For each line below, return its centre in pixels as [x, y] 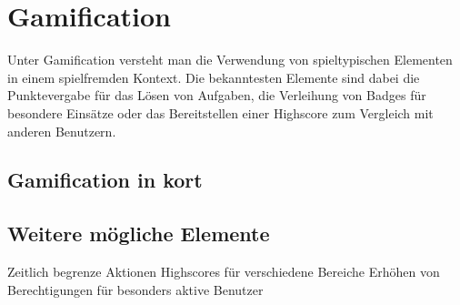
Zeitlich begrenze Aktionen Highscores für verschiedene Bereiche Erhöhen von [224, 272]
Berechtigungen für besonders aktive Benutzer [135, 289]
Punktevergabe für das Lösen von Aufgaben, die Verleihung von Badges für [217, 95]
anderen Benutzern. [62, 131]
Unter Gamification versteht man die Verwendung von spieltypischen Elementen [230, 60]
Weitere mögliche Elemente [139, 234]
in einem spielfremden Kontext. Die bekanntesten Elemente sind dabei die [214, 77]
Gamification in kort [105, 180]
